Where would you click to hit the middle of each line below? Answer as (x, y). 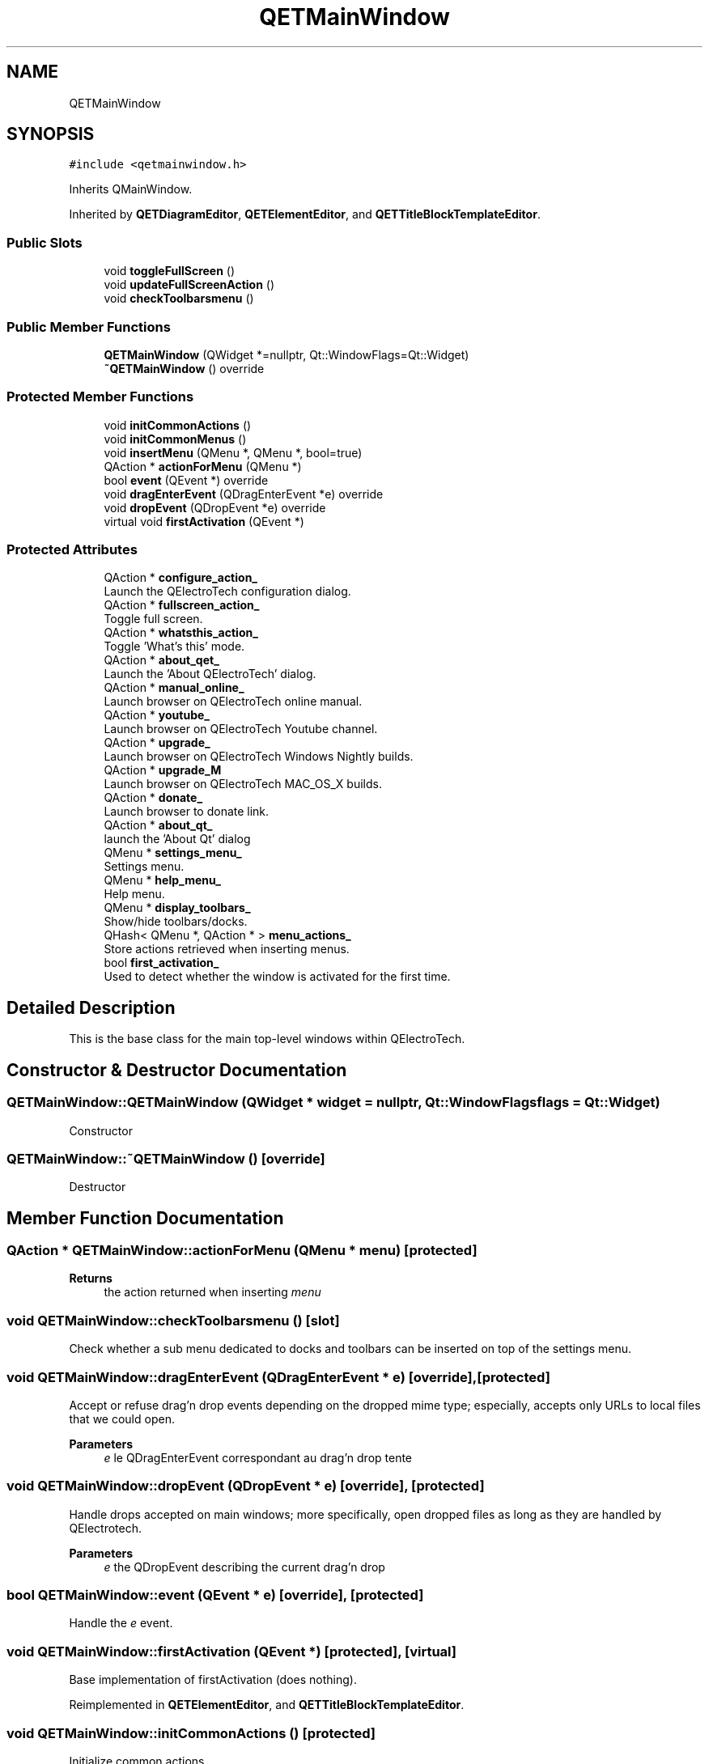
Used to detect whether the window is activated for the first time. (277, 977)
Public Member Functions (89, 327)
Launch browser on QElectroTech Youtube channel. (241, 729)
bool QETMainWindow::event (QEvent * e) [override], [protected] (215, 1595)
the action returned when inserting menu (212, 1292)
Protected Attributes (72, 550)
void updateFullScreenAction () (189, 285)
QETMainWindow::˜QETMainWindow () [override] (166, 1158)
